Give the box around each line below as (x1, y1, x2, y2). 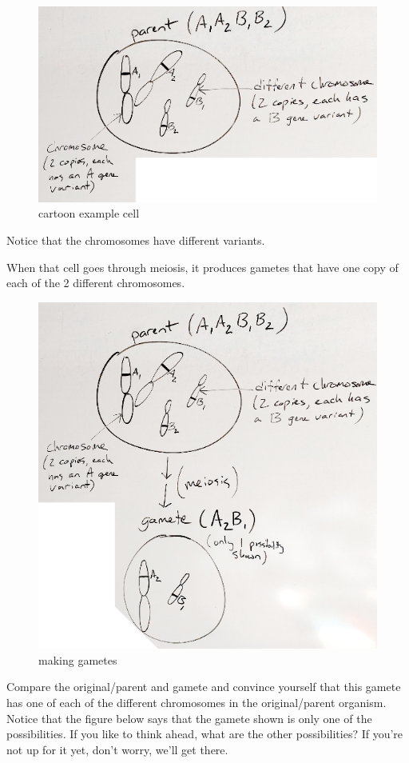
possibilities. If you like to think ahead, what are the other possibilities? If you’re (6, 725, 403, 742)
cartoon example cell (38, 205, 140, 222)
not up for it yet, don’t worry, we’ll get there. (6, 741, 228, 757)
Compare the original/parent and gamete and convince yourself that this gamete (6, 678, 401, 695)
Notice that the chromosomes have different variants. (6, 231, 265, 248)
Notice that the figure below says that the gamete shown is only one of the (6, 709, 372, 726)
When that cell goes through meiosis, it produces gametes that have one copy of (6, 258, 399, 275)
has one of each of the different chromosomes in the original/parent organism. (6, 694, 387, 711)
